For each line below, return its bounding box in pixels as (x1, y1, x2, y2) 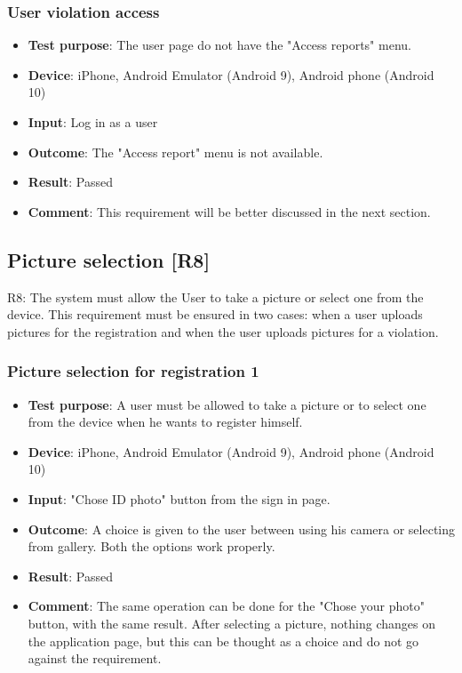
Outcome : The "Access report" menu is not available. (28, 142, 323, 161)
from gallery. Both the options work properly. (28, 537, 275, 556)
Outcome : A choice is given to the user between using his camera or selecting (28, 519, 456, 538)
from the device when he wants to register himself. (28, 413, 303, 431)
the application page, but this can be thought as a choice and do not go (28, 631, 419, 650)
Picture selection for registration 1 (7, 360, 259, 382)
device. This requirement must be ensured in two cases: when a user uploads (7, 305, 423, 324)
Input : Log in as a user (28, 113, 158, 131)
